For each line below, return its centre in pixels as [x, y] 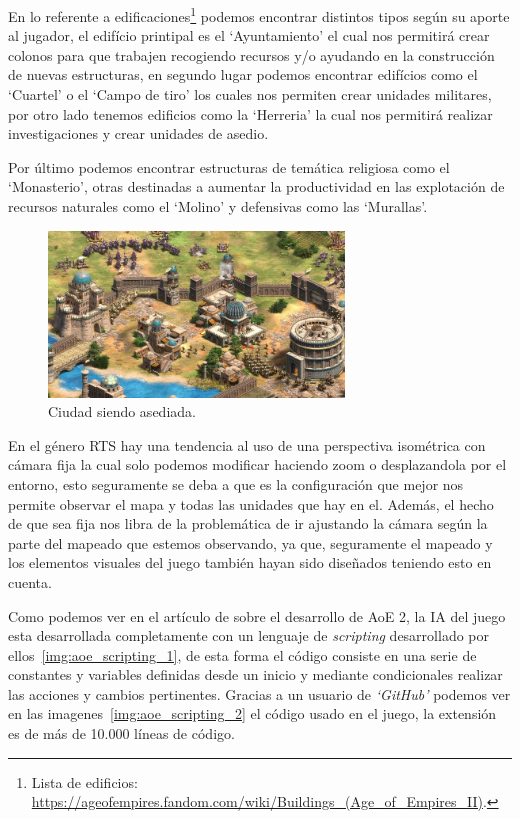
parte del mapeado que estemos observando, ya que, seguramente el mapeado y [250, 542]
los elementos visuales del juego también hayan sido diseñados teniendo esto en [250, 562]
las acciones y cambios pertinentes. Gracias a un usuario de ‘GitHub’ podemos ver [259, 693]
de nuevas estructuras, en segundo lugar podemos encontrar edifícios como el [243, 74]
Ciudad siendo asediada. [122, 411]
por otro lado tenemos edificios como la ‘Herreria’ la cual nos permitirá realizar [250, 113]
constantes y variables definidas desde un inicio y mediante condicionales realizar [255, 674]
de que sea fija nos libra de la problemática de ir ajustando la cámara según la [248, 523]
